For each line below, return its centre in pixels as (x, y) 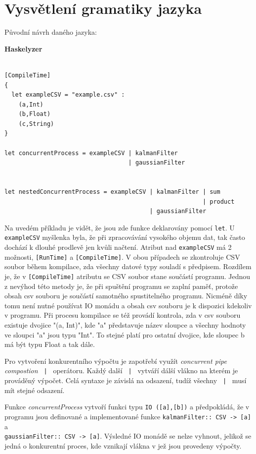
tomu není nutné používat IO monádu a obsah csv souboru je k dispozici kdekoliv (128, 305)
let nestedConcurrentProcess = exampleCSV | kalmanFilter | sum (112, 192)
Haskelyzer (23, 48)
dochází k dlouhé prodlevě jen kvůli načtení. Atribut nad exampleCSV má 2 (118, 247)
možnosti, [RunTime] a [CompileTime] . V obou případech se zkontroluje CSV (122, 256)
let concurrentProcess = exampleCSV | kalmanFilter (91, 153)
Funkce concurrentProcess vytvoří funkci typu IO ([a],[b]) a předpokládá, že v (127, 407)
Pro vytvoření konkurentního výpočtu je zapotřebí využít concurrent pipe (116, 361)
